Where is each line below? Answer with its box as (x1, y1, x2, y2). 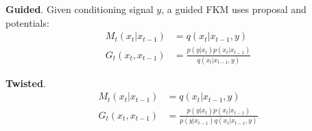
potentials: (5, 15, 49, 29)
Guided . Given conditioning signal (5, 2, 154, 16)
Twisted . (5, 75, 46, 90)
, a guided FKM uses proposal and (161, 2, 307, 16)
